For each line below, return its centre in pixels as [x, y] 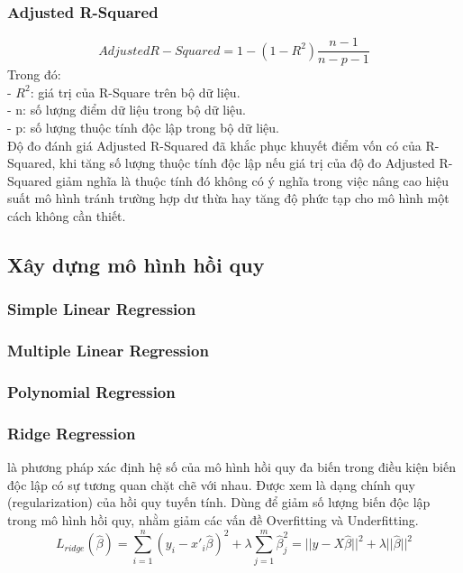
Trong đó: [34, 74]
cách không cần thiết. [67, 216]
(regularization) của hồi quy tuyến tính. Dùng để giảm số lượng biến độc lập [219, 502]
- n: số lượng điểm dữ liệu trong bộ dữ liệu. [127, 110]
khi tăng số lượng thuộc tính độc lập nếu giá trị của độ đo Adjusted [247, 163]
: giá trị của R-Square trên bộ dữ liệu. [135, 92]
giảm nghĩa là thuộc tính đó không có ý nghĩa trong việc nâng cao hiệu [253, 180]
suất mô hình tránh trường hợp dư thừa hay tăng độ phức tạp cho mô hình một [228, 198]
